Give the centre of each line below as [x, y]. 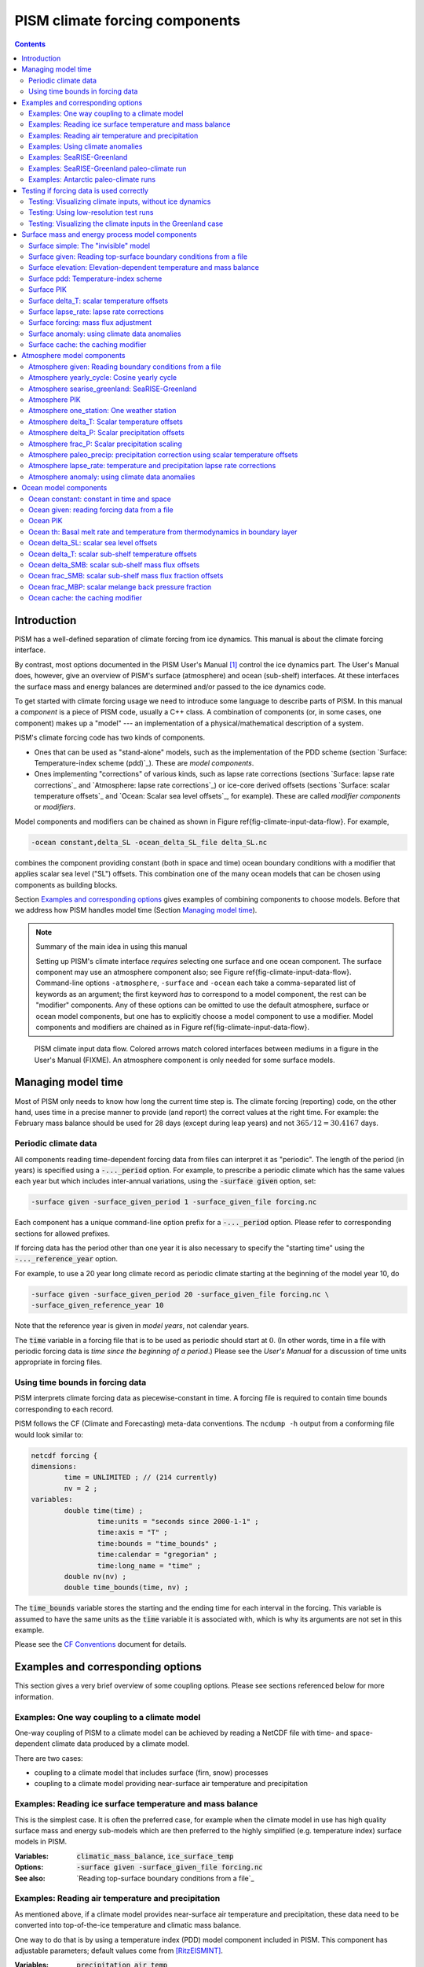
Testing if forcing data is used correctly [85, 190]
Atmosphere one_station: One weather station [102, 411]
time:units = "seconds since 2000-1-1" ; [178, 1521]
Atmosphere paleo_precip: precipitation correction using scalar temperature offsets [163, 455]
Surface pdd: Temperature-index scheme [95, 279]
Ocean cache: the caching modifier [86, 598]
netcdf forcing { [64, 1455]
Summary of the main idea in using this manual [111, 947]
